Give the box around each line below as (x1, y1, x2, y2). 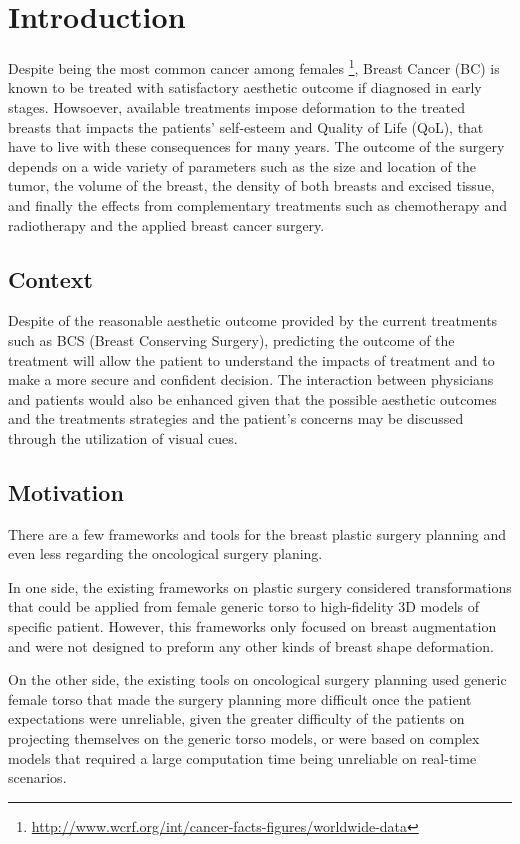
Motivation (8, 476, 124, 507)
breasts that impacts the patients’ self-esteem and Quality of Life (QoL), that (8, 116, 484, 137)
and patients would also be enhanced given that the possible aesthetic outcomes (8, 388, 497, 409)
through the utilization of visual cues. (8, 427, 238, 448)
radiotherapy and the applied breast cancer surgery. (8, 214, 325, 235)
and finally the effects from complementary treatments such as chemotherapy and (8, 194, 507, 215)
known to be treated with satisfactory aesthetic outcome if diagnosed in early (8, 77, 482, 98)
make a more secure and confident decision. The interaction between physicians (8, 369, 494, 390)
